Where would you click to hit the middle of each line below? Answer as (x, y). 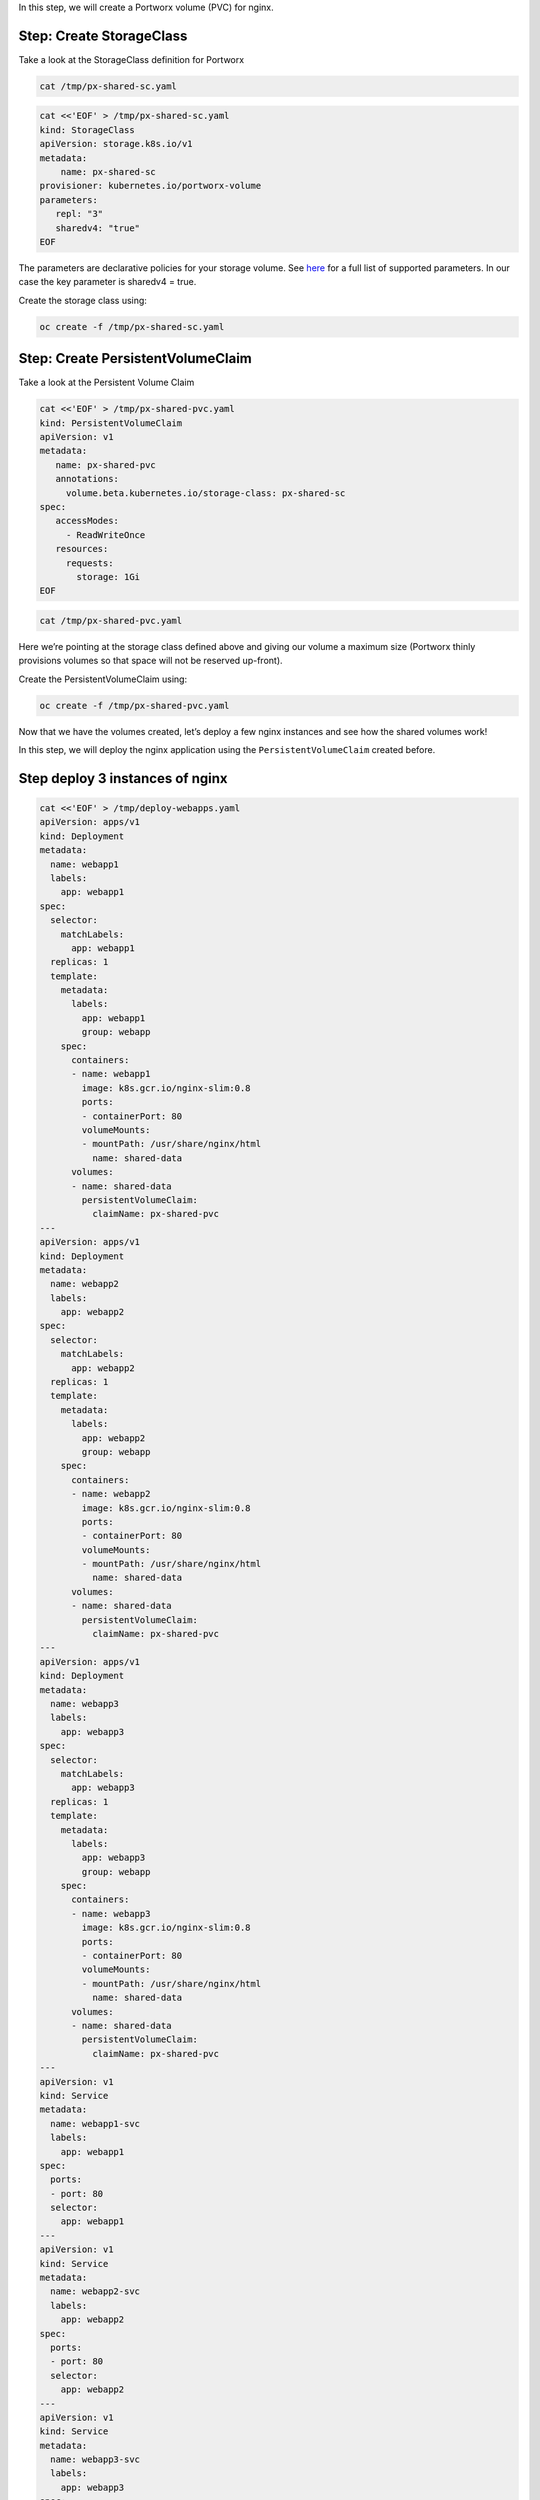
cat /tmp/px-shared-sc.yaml (108, 86)
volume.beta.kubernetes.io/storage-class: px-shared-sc (205, 493)
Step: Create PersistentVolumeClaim (135, 358)
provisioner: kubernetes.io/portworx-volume (150, 186)
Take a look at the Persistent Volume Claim (106, 382)
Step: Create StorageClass (103, 35)
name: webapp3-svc (95, 2459)
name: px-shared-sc (108, 172)
